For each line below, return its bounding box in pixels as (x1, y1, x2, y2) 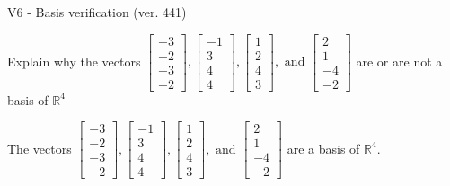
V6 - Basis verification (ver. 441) (7, 3, 187, 21)
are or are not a (356, 51, 443, 70)
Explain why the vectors (7, 51, 141, 70)
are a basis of (287, 138, 360, 157)
